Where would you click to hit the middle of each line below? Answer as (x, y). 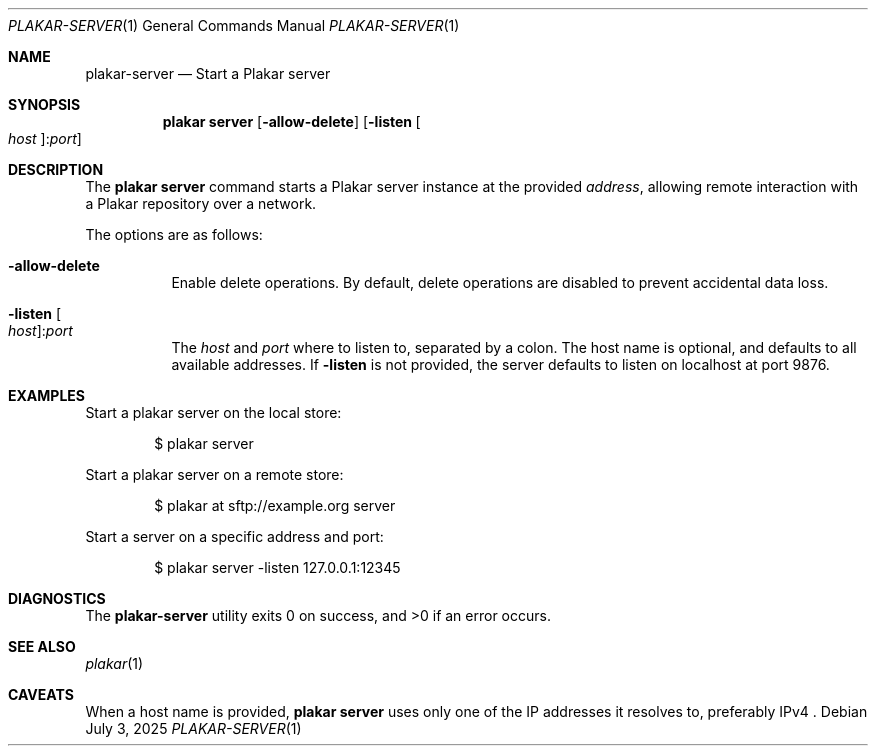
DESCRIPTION (56, 169)
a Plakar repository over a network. (201, 203)
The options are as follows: (174, 234)
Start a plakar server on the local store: (213, 412)
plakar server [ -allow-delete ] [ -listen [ (291, 121)
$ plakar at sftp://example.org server (275, 505)
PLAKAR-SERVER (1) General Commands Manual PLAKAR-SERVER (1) (234, 25)
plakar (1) (114, 663)
